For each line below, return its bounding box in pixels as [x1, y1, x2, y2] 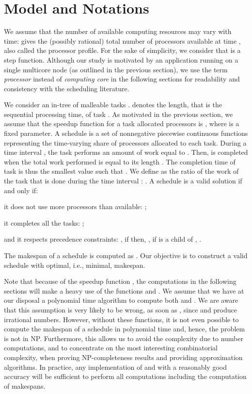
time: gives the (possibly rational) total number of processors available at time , [4, 35, 241, 46]
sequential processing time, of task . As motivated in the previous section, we [4, 109, 233, 119]
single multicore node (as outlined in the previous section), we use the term [4, 64, 228, 74]
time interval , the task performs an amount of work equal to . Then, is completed [4, 147, 248, 157]
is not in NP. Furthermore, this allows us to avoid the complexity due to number [4, 333, 243, 343]
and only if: [4, 185, 38, 195]
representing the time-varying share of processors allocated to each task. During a [4, 137, 247, 148]
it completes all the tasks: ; [4, 217, 84, 228]
